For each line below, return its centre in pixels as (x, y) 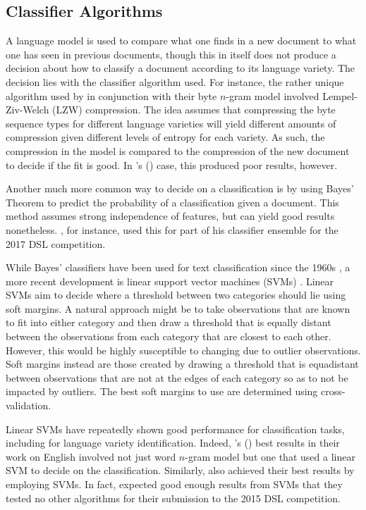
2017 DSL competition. (56, 243)
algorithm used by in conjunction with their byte (111, 95)
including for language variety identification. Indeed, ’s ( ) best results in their (173, 443)
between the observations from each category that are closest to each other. (169, 336)
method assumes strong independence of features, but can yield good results (170, 216)
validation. (29, 405)
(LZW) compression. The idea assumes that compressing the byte (194, 110)
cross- (333, 391)
